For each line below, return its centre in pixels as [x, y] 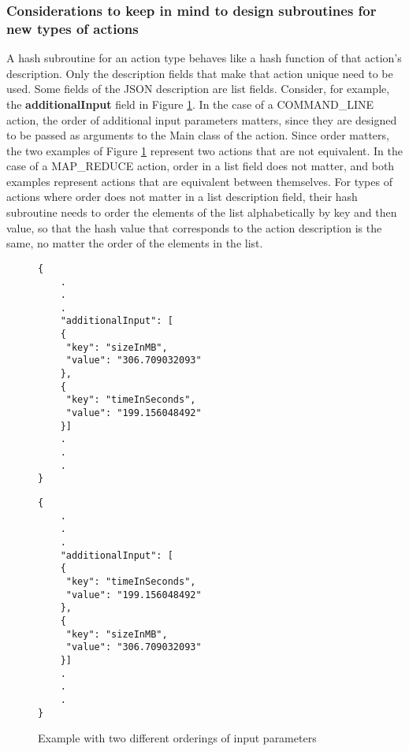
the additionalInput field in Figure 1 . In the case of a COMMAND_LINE [190, 104]
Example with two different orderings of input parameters [177, 738]
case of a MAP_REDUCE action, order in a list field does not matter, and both [201, 166]
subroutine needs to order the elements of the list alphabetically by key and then [202, 212]
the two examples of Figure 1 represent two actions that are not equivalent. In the [204, 150]
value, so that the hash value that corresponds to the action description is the [194, 227]
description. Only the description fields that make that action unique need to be [200, 73]
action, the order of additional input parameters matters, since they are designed [202, 119]
